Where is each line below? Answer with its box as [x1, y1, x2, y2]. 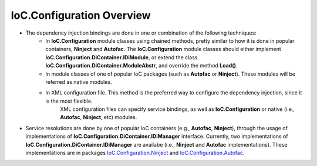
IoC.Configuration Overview [11, 9, 151, 22]
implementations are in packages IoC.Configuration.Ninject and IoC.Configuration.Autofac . [25, 150, 245, 157]
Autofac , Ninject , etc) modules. [60, 114, 137, 121]
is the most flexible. [45, 97, 93, 104]
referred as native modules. [45, 78, 112, 85]
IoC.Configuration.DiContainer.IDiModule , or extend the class [45, 53, 198, 61]
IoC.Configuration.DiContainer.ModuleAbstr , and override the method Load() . [45, 62, 238, 69]
